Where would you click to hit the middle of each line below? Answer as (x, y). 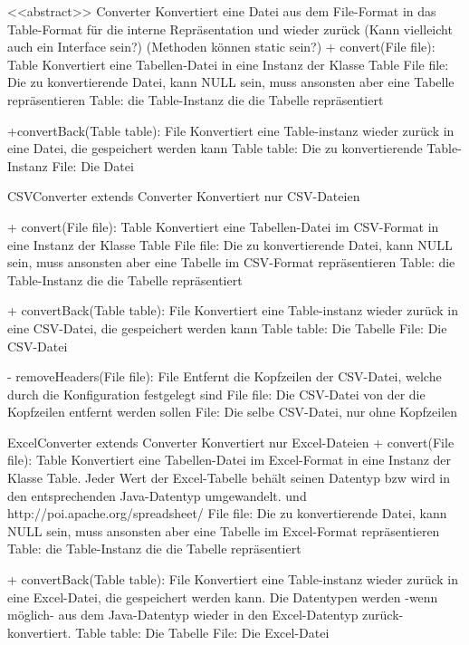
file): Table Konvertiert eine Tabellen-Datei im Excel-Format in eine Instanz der (230, 460)
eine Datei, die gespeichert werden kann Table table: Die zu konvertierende (215, 148)
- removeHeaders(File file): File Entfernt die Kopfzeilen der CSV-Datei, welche (225, 376)
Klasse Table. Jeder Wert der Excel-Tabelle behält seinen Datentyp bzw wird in (229, 478)
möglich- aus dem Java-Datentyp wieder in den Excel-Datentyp (183, 615)
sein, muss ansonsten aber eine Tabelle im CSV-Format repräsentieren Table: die (231, 262)
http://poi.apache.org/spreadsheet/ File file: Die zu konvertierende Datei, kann (227, 513)
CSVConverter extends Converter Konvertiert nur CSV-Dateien (184, 196)
